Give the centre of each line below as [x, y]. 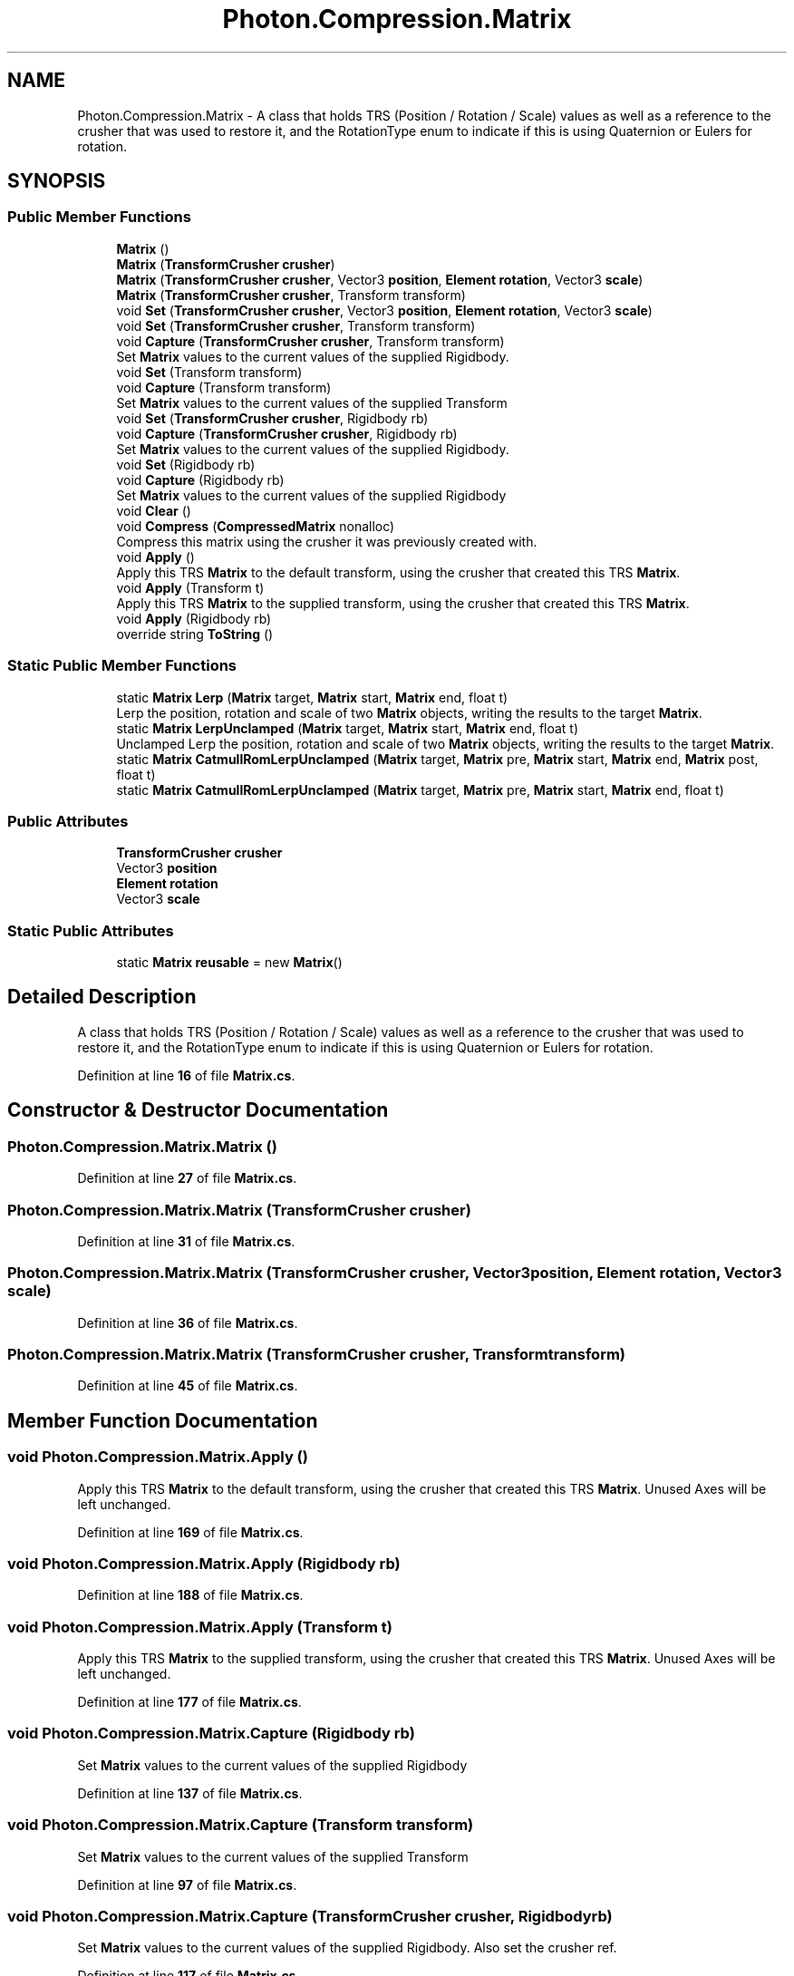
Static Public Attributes [91, 930]
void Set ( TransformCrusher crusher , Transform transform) [296, 325]
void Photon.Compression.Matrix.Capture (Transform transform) [241, 1825]
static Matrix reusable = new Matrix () [229, 963]
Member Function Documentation [163, 1420]
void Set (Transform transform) [209, 372]
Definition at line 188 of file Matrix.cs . [190, 1595]
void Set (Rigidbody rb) [186, 464]
